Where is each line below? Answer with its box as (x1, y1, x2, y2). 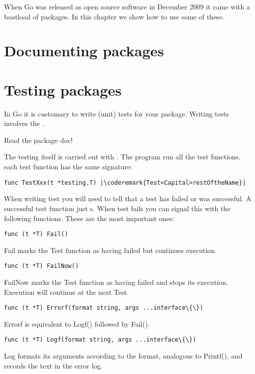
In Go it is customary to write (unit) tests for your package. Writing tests (4, 108, 229, 119)
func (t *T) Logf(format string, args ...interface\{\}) (4, 336, 196, 344)
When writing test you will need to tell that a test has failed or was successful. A (4, 193, 252, 204)
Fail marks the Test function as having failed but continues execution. (4, 245, 217, 255)
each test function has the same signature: (4, 161, 132, 172)
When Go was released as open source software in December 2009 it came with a (4, 1, 251, 11)
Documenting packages (4, 40, 164, 61)
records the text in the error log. (4, 360, 103, 371)
